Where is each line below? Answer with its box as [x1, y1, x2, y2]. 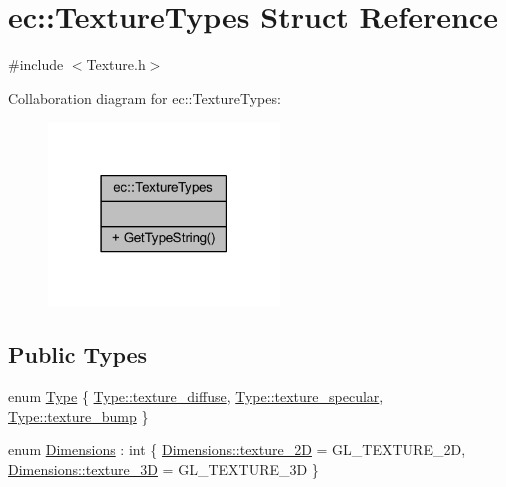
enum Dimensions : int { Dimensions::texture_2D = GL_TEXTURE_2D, [8, 439, 466, 460]
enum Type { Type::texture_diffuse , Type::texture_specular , [8, 386, 384, 407]
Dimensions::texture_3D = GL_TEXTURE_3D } [8, 458, 319, 479]
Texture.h [86, 54, 146, 75]
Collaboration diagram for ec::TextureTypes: [8, 87, 281, 108]
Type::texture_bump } [8, 405, 149, 426]
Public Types [8, 339, 148, 370]
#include [8, 54, 64, 75]
